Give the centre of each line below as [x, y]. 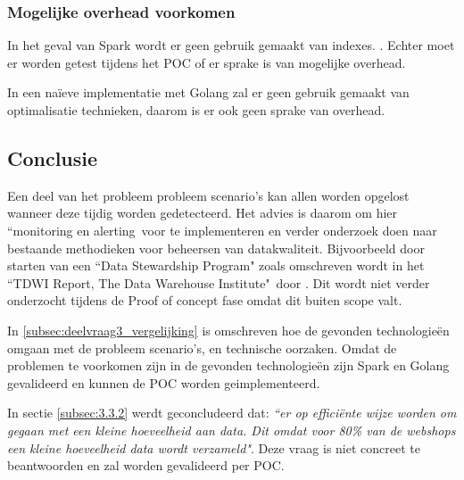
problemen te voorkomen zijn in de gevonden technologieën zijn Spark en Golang [228, 365]
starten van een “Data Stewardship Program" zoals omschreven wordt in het [216, 265]
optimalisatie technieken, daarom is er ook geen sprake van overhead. [196, 110]
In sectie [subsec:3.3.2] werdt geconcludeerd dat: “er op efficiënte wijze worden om [232, 413]
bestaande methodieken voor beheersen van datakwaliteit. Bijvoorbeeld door [216, 248]
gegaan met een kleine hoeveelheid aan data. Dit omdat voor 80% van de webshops [232, 430]
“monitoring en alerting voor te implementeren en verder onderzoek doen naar [222, 230]
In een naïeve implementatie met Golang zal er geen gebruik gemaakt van [208, 92]
